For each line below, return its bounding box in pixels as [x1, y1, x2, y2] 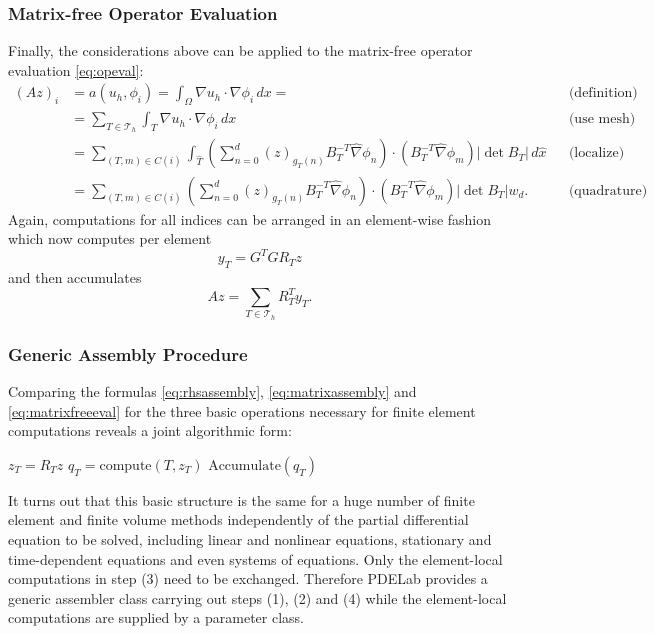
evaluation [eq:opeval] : [8, 59, 144, 80]
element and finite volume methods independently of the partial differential [8, 509, 469, 530]
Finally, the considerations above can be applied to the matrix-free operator [8, 40, 473, 61]
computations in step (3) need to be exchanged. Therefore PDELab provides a [8, 568, 488, 589]
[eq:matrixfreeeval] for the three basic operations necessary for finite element [8, 400, 476, 421]
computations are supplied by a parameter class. [8, 607, 304, 628]
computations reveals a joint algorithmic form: [8, 420, 292, 441]
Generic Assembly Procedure [8, 341, 248, 366]
